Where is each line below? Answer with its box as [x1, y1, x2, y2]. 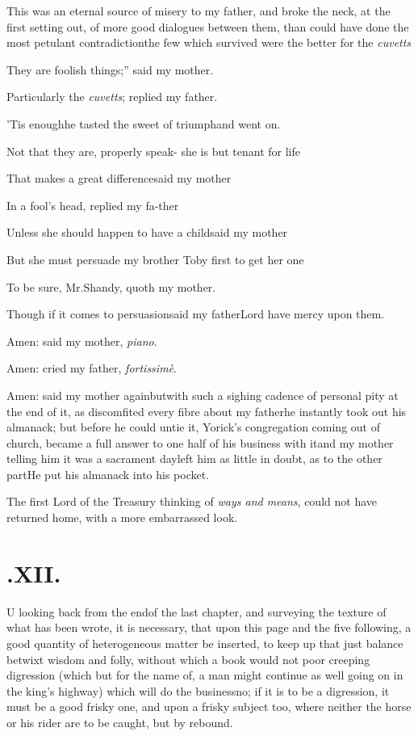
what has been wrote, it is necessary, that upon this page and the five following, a [6, 619, 412, 636]
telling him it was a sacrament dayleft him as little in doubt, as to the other [6, 450, 382, 467]
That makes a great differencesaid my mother [6, 170, 232, 187]
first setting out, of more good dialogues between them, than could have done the [6, 18, 409, 35]
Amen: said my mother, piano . [6, 332, 157, 349]
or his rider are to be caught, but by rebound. [6, 713, 233, 730]
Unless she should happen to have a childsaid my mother [6, 224, 288, 241]
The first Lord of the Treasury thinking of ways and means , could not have [6, 493, 377, 510]
